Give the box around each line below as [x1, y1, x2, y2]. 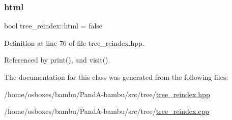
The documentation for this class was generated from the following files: [4, 72, 228, 82]
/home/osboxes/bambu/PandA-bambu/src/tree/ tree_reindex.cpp [4, 106, 210, 116]
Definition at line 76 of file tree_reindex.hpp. [4, 37, 144, 48]
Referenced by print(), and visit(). [4, 54, 110, 65]
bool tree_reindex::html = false [4, 20, 103, 31]
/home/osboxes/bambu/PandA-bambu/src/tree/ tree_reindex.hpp [4, 88, 210, 99]
